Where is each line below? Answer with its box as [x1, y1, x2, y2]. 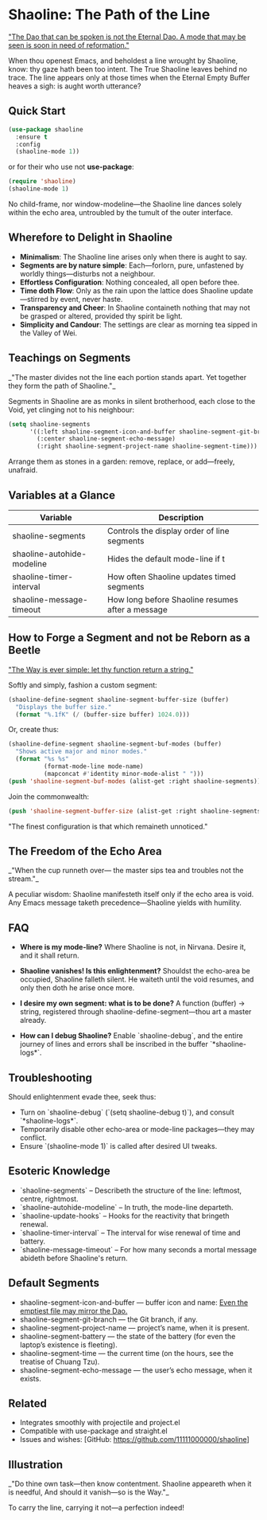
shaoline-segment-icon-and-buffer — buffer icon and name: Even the [19, 1297, 249, 1307]
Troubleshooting [8, 1071, 93, 1084]
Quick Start [8, 104, 66, 118]
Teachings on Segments [8, 351, 131, 365]
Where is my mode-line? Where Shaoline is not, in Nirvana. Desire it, [19, 942, 246, 952]
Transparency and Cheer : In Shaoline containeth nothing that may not [19, 303, 250, 312]
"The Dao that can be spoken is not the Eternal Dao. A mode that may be [8, 32, 246, 41]
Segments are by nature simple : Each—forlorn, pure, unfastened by [19, 261, 244, 270]
